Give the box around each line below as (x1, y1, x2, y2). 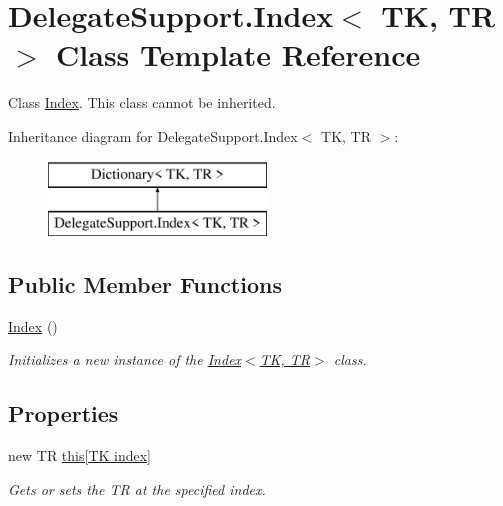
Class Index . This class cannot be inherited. (8, 92, 276, 113)
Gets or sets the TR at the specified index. (8, 478, 266, 499)
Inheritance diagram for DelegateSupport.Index (8, 125, 298, 146)
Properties (8, 398, 119, 429)
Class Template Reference (56, 34, 421, 75)
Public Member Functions (8, 269, 282, 300)
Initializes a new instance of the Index (8, 349, 242, 370)
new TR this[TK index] (8, 445, 152, 466)
